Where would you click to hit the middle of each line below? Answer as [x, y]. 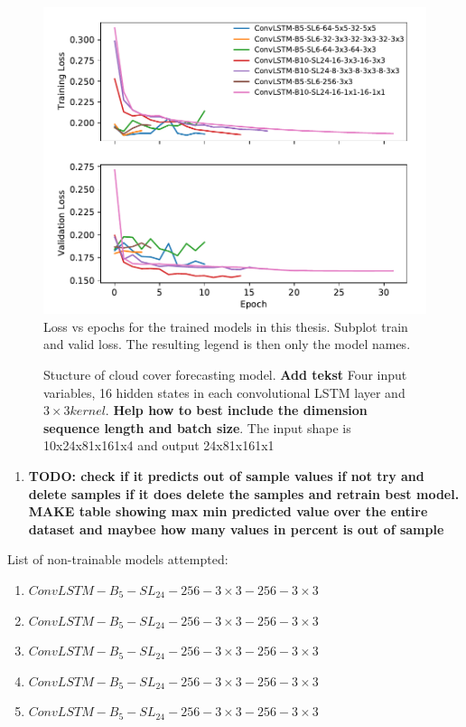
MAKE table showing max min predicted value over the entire [228, 511]
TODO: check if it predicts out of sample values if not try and [226, 476]
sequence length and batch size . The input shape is [197, 427]
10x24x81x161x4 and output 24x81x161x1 [159, 445]
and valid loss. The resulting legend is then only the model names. [227, 344]
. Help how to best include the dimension [236, 410]
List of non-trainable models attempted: [118, 559]
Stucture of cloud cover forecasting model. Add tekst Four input [225, 375]
